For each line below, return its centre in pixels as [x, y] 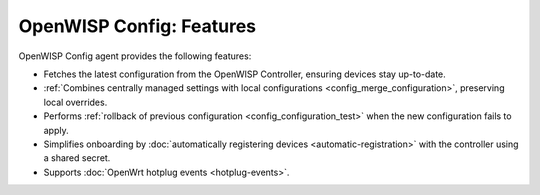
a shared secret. [77, 158]
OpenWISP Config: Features [137, 26]
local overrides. [75, 102]
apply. [56, 130]
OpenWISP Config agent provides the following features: [135, 56]
